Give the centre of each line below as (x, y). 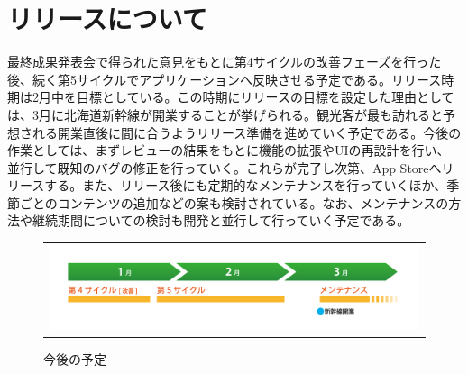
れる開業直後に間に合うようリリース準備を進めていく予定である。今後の (247, 132)
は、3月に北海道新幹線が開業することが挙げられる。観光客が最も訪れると (225, 114)
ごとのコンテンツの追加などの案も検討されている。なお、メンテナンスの (234, 202)
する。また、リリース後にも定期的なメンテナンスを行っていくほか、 (246, 185)
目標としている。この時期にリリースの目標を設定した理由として (265, 97)
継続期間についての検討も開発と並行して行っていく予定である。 (221, 220)
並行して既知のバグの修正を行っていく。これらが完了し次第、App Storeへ (225, 167)
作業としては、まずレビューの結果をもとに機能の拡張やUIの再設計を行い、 (229, 150)
